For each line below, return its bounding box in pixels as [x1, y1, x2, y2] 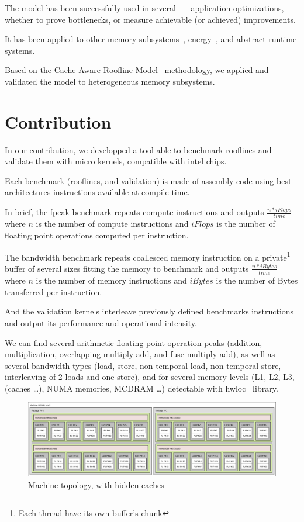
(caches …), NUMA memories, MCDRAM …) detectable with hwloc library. [5, 382, 278, 394]
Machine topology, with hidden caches [28, 478, 164, 490]
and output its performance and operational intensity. [5, 316, 197, 329]
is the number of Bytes [216, 274, 298, 286]
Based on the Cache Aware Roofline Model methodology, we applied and [5, 64, 269, 76]
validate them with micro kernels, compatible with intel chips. [5, 155, 227, 167]
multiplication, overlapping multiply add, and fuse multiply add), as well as [5, 348, 275, 360]
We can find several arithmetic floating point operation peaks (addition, [5, 336, 262, 348]
